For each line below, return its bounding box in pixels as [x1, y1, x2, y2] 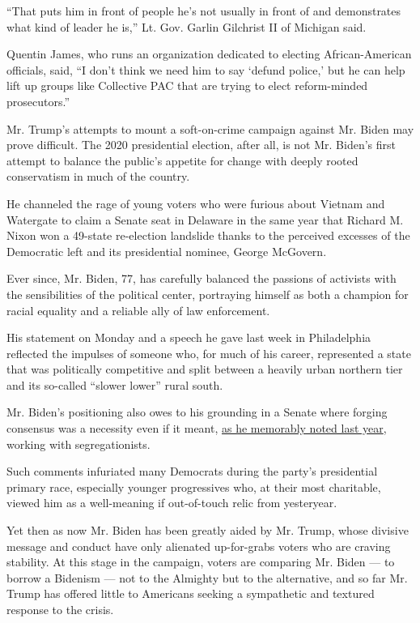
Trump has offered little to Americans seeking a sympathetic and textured [6, 585, 375, 602]
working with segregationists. [6, 435, 151, 452]
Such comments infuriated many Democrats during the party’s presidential [6, 463, 378, 480]
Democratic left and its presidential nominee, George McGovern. [6, 242, 327, 259]
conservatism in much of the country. [6, 168, 190, 185]
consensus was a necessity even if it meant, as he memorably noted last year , [6, 420, 387, 437]
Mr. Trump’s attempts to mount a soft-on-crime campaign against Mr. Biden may [6, 120, 414, 137]
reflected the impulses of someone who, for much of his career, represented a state [6, 344, 411, 361]
